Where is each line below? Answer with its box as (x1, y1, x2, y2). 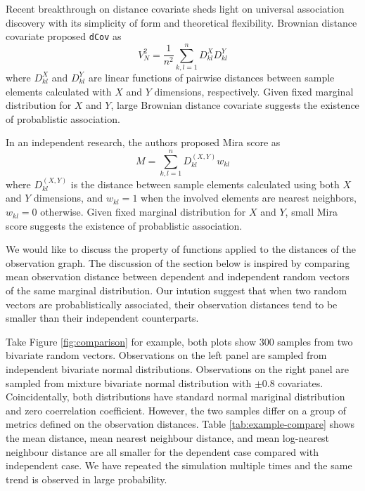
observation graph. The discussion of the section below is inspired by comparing (6, 255, 350, 270)
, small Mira (285, 204, 338, 219)
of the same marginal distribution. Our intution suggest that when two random (6, 283, 347, 298)
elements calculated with (6, 84, 112, 98)
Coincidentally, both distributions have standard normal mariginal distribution (6, 389, 345, 404)
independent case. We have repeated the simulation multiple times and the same (6, 458, 352, 473)
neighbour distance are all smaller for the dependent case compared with (6, 444, 319, 459)
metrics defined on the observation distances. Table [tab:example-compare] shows (6, 417, 355, 431)
